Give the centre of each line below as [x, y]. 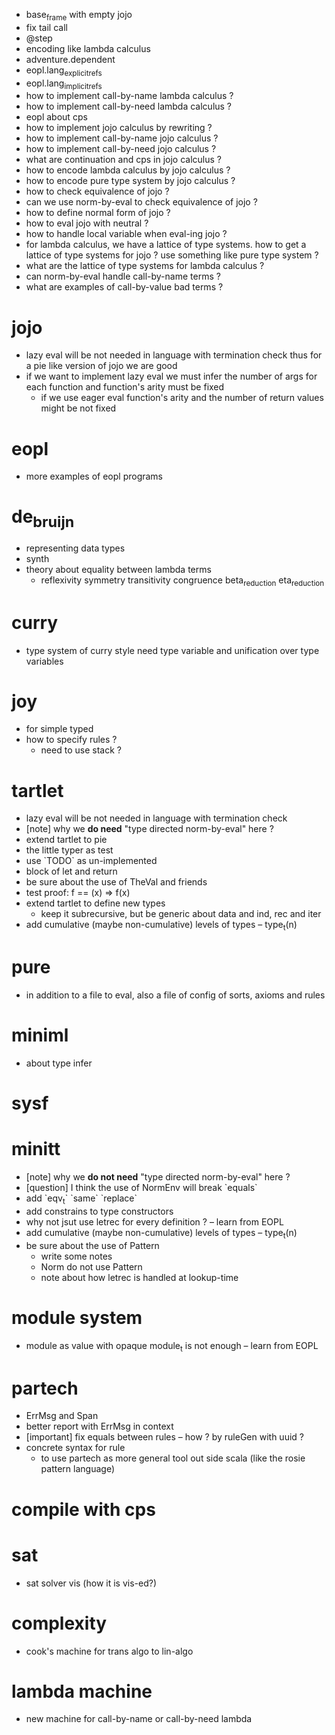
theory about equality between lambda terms [118, 569]
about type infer [59, 1063]
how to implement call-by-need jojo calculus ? [121, 149]
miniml [40, 1035]
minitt [36, 1149]
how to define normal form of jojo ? [98, 213]
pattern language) [77, 1469]
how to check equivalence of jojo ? [97, 191]
